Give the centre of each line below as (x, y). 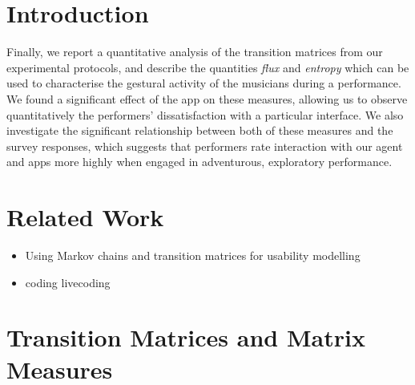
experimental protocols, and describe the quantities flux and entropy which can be (208, 67)
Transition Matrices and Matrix (186, 337)
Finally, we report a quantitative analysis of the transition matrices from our (195, 52)
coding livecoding (68, 282)
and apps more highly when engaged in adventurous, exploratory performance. (199, 162)
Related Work (85, 217)
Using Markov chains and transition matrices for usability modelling (193, 255)
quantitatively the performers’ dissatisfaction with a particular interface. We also (205, 114)
